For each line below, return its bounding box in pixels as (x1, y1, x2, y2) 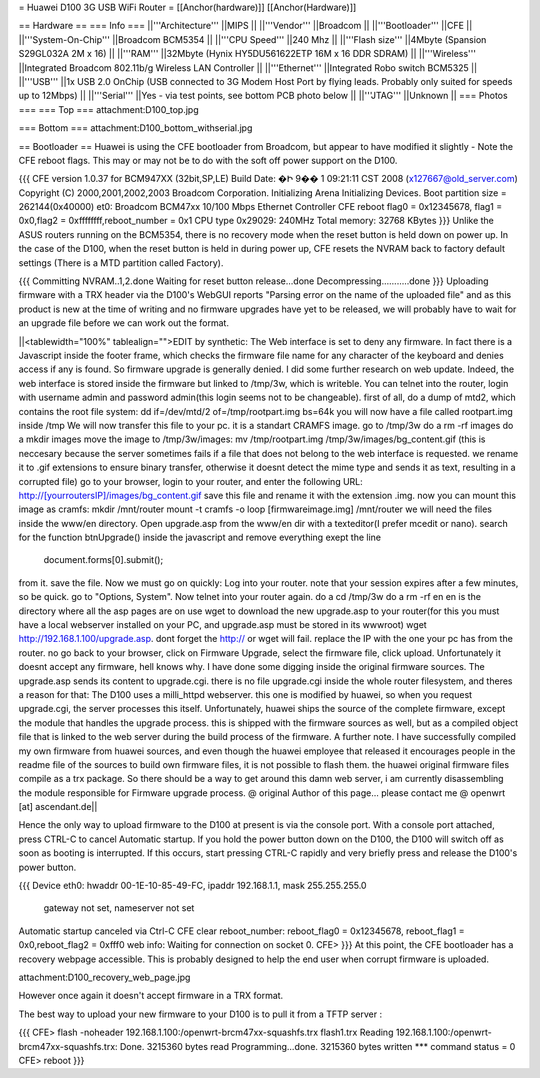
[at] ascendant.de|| (18, 801, 98, 813)
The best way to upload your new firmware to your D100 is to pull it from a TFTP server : (18, 1008, 383, 1020)
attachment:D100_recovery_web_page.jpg (18, 971, 191, 983)
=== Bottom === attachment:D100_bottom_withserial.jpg (18, 122, 253, 134)
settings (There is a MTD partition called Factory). (18, 256, 224, 269)
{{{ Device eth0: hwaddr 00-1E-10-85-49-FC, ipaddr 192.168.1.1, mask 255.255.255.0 (18, 880, 367, 892)
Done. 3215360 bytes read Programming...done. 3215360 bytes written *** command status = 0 (119, 1040, 516, 1052)
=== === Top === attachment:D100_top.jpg (18, 103, 199, 115)
